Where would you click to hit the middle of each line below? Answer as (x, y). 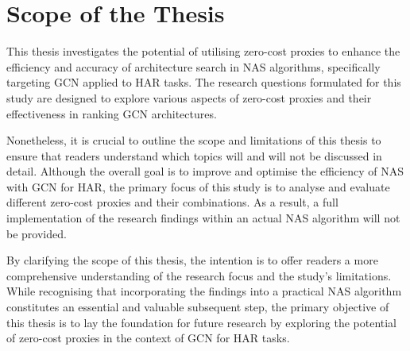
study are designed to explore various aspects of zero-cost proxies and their (189, 97)
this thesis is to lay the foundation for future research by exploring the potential (202, 322)
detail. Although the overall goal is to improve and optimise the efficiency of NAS (205, 171)
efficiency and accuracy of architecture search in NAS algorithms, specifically (193, 66)
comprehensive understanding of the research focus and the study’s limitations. (199, 275)
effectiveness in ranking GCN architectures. (112, 113)
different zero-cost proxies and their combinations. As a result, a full (172, 202)
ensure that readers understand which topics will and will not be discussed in (194, 155)
